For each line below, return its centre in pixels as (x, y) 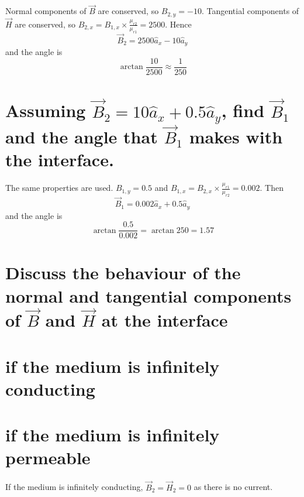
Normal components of (46, 11)
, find (243, 110)
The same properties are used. (59, 188)
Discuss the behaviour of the (123, 273)
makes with (236, 137)
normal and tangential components (148, 295)
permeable (48, 457)
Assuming (46, 110)
